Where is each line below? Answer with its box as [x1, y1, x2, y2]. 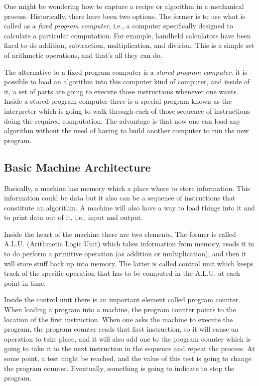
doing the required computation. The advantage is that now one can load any [4, 115, 241, 126]
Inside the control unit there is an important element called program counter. [4, 294, 241, 305]
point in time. [4, 277, 46, 288]
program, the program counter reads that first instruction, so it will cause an [4, 324, 239, 334]
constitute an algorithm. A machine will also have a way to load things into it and [4, 202, 255, 212]
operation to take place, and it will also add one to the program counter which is [4, 333, 251, 344]
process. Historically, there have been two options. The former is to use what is [4, 10, 246, 21]
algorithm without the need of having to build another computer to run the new [4, 125, 249, 136]
